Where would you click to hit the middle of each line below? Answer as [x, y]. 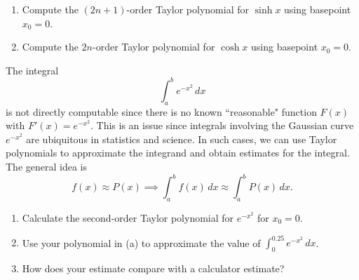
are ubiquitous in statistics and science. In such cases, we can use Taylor [182, 139]
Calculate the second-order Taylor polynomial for [128, 217]
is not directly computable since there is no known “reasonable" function [161, 111]
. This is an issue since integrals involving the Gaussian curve [222, 125]
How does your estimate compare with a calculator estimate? [153, 268]
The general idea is [46, 167]
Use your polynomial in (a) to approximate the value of [141, 242]
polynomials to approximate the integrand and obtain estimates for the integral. [178, 153]
